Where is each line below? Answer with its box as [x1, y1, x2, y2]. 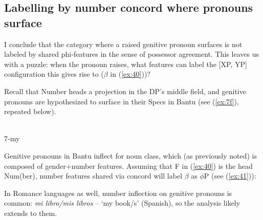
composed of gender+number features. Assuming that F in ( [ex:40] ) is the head [4, 160, 253, 171]
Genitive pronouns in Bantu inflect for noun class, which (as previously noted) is [4, 150, 257, 161]
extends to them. [4, 207, 57, 218]
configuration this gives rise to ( [4, 69, 104, 79]
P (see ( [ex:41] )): [204, 170, 256, 181]
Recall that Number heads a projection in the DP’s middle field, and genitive [4, 85, 246, 96]
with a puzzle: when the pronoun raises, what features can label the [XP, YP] [4, 58, 247, 69]
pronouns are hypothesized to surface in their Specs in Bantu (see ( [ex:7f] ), [4, 96, 239, 106]
